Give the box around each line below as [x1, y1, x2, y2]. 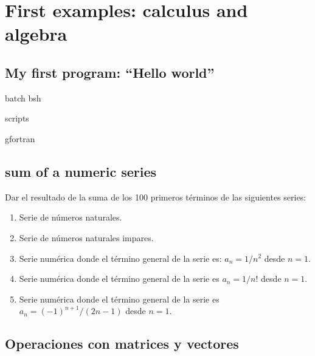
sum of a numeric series [5, 162, 157, 180]
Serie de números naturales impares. [19, 231, 154, 244]
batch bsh [5, 91, 41, 104]
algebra [5, 21, 67, 46]
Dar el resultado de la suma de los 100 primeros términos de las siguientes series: [5, 190, 306, 203]
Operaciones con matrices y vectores [5, 334, 239, 353]
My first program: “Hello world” [5, 63, 215, 81]
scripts [5, 112, 29, 125]
